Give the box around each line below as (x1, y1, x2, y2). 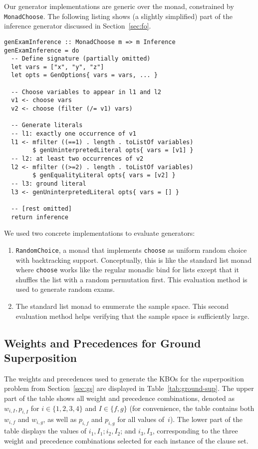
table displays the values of (4, 425, 87, 436)
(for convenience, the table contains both (129, 402, 255, 413)
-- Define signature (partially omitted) (11, 55, 151, 63)
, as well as (43, 414, 77, 424)
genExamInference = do (4, 47, 79, 54)
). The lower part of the (170, 414, 243, 424)
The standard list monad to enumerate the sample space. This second (15, 300, 229, 311)
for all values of (117, 414, 165, 424)
